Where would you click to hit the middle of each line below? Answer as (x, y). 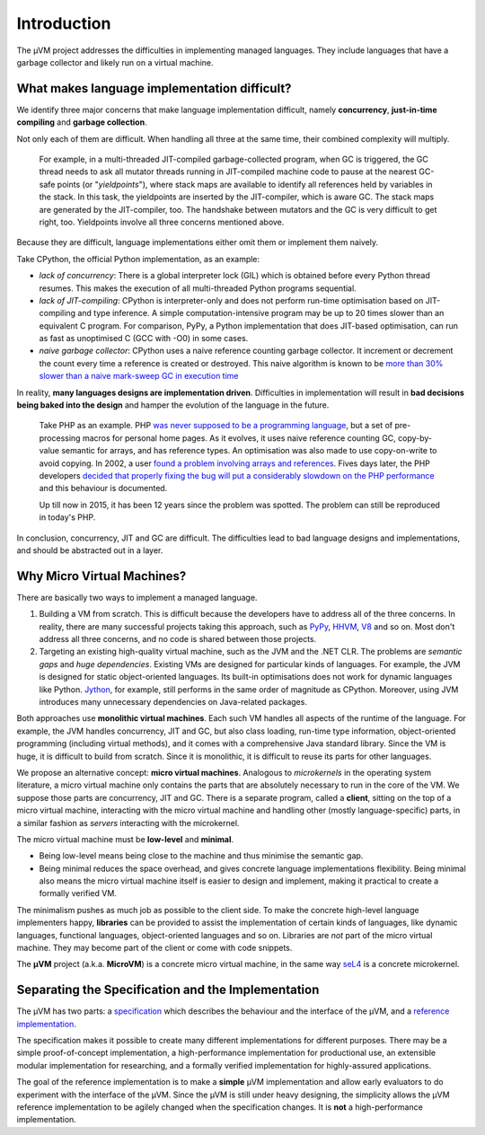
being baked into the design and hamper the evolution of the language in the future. (173, 405)
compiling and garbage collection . (82, 122)
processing (60, 438)
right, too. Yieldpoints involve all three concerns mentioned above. (162, 222)
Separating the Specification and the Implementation (168, 990)
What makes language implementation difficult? (154, 88)
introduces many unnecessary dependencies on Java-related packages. (173, 701)
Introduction (64, 23)
